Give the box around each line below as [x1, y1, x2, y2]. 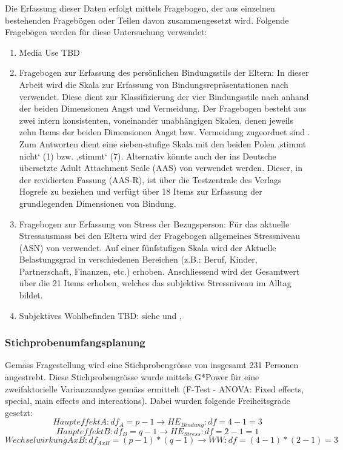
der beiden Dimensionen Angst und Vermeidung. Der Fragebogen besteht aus [19, 102, 307, 115]
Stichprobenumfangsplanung [5, 335, 145, 350]
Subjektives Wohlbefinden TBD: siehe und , [19, 309, 182, 321]
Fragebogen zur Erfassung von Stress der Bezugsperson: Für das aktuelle [19, 217, 290, 230]
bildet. [19, 289, 43, 301]
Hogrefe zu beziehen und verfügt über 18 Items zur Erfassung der [19, 185, 262, 198]
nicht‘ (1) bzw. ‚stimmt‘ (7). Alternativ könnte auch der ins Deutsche [19, 149, 276, 162]
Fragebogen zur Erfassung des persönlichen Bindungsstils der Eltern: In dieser [19, 66, 309, 79]
